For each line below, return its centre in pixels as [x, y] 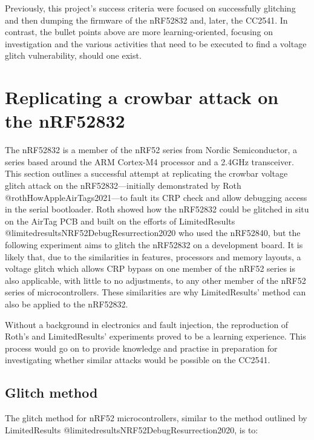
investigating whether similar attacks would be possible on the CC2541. [138, 360]
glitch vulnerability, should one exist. [73, 55]
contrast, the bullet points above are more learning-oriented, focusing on [139, 32]
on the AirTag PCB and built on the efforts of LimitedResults [120, 221]
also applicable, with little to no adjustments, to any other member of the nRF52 [155, 280]
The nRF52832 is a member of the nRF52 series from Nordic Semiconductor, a [151, 150]
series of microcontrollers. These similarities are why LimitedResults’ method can [155, 292]
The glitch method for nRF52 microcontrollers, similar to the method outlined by [156, 418]
